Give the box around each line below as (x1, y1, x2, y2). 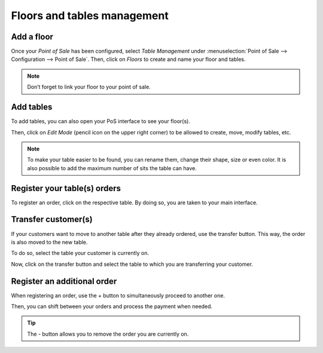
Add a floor (11, 32, 54, 42)
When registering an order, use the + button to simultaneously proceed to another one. (11, 291, 226, 299)
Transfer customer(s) (11, 214, 93, 225)
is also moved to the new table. (11, 238, 88, 245)
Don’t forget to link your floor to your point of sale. (27, 84, 151, 91)
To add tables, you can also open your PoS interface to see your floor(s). (11, 118, 191, 125)
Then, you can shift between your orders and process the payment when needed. (11, 302, 212, 310)
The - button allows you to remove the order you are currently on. (27, 330, 189, 337)
